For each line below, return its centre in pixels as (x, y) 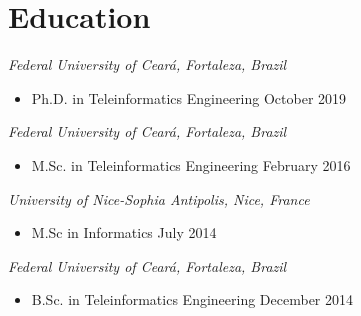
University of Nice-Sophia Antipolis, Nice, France (159, 198)
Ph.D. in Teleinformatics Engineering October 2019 (189, 97)
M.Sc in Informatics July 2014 (124, 232)
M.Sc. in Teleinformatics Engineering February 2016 (191, 164)
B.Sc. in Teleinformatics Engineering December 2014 (192, 299)
